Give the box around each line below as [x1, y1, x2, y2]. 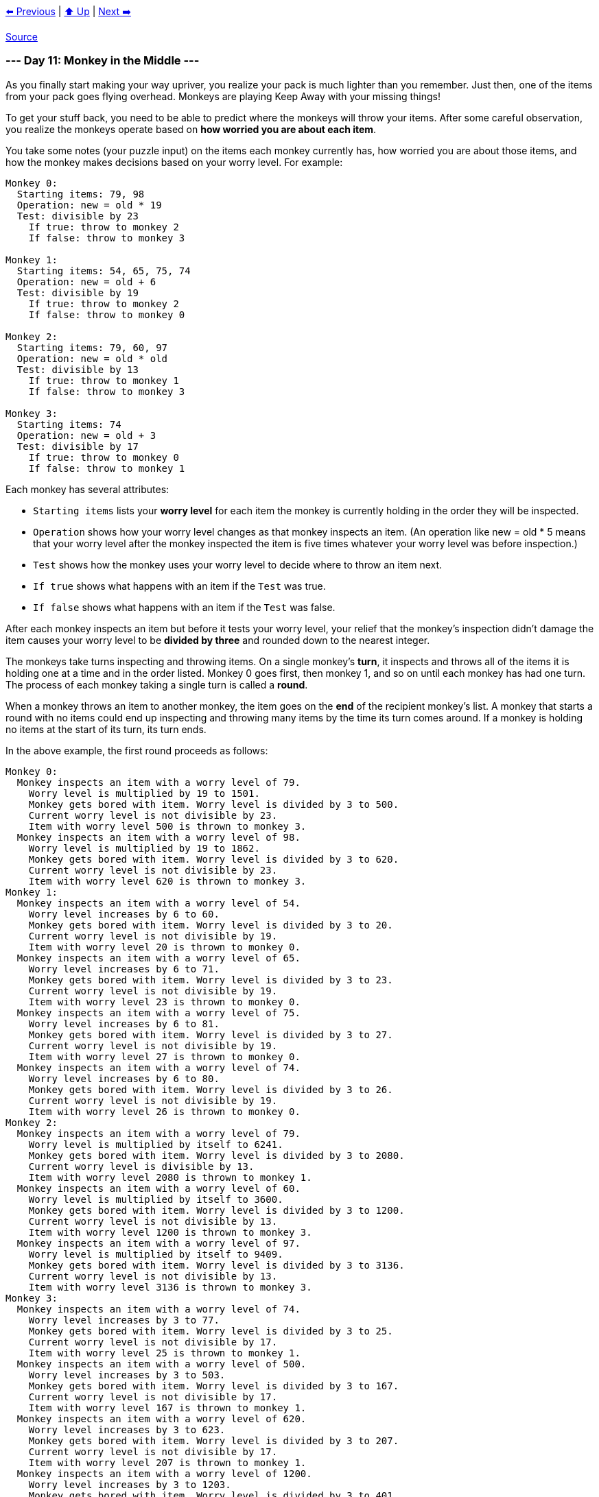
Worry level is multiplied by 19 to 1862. [28, 842, 260, 854]
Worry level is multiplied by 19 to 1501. [28, 787, 260, 799]
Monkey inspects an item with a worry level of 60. [16, 1182, 301, 1194]
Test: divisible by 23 [16, 210, 139, 221]
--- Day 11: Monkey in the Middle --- [5, 53, 200, 68]
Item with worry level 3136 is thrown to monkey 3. [28, 1281, 312, 1293]
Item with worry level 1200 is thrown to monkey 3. [28, 1226, 312, 1238]
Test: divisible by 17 [16, 440, 139, 452]
